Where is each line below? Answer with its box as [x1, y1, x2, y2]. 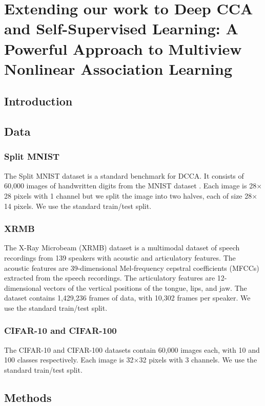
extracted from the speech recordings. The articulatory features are [4, 272, 215, 283]
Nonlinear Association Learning [4, 58, 233, 79]
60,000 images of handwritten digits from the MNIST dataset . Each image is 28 [4, 180, 257, 191]
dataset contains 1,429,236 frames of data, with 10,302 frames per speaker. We [4, 292, 251, 303]
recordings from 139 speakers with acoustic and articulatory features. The [4, 252, 236, 263]
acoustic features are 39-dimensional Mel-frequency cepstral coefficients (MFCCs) [4, 262, 259, 273]
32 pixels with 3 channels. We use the [139, 354, 257, 365]
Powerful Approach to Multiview [4, 38, 242, 59]
